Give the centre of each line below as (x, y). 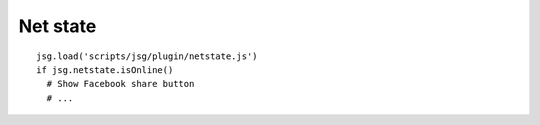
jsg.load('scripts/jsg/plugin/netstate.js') (147, 56)
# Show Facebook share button (120, 84)
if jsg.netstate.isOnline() (105, 69)
